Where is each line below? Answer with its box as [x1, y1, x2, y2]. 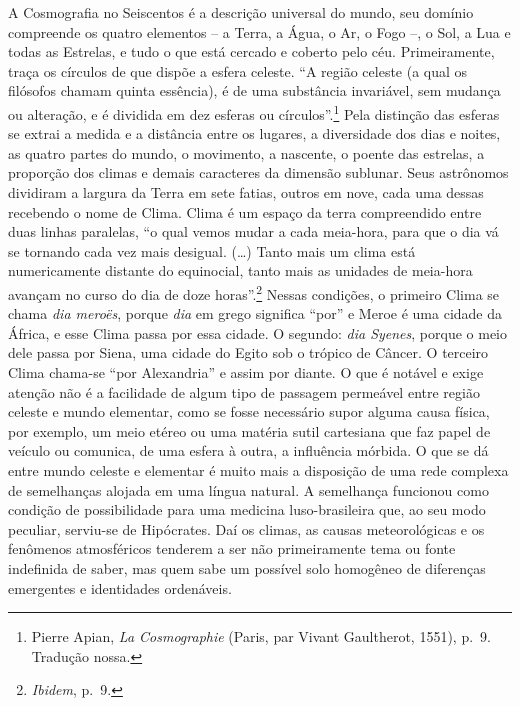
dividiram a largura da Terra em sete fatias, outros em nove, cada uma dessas [8, 182, 484, 202]
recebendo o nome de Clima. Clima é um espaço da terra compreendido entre [8, 201, 482, 222]
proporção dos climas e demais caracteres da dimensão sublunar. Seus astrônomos [8, 162, 509, 183]
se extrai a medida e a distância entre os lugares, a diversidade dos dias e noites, [8, 123, 501, 144]
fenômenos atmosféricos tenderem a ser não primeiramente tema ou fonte [8, 538, 456, 559]
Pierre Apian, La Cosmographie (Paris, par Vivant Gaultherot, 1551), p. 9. [31, 626, 491, 647]
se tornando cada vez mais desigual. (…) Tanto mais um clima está [8, 240, 416, 261]
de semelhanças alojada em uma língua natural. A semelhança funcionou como [8, 479, 489, 500]
